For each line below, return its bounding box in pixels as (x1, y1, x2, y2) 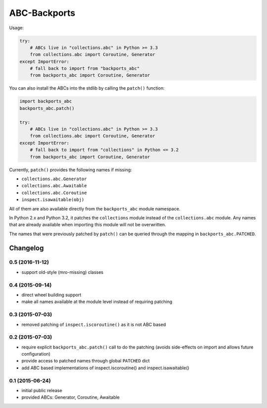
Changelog (9, 244, 44, 252)
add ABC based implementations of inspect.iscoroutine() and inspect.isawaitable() (21, 364, 190, 371)
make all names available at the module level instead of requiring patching (21, 299, 173, 305)
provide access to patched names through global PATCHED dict (21, 358, 150, 364)
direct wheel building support (21, 292, 82, 298)
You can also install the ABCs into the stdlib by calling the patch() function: (9, 85, 165, 91)
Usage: (9, 25, 24, 31)
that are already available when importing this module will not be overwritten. (9, 222, 167, 228)
